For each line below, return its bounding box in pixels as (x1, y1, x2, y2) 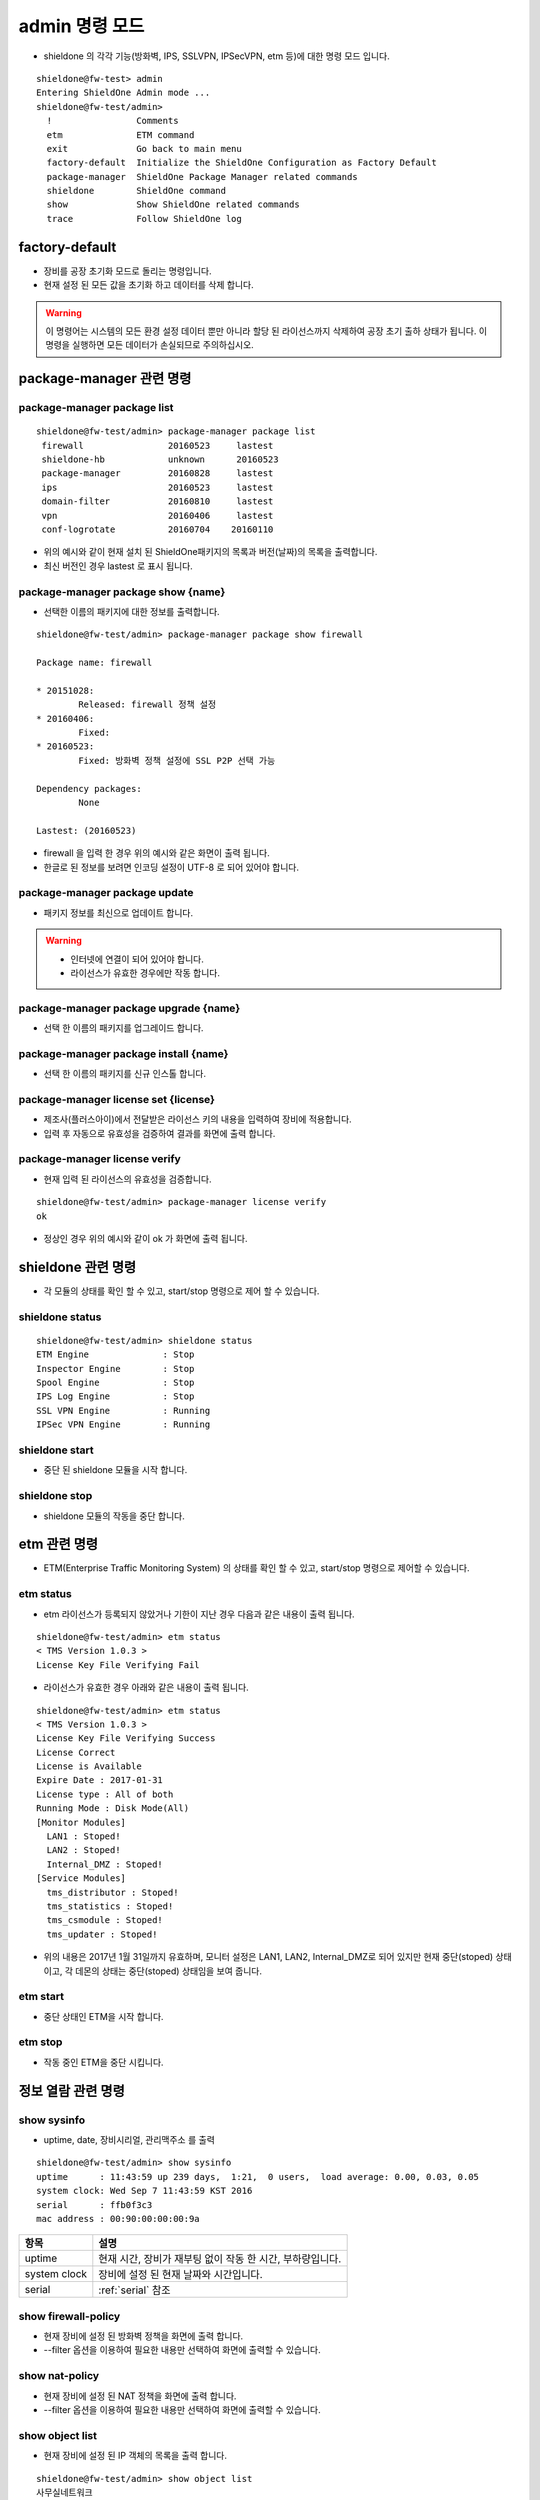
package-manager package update (18, 886, 194, 900)
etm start (18, 1990, 65, 2004)
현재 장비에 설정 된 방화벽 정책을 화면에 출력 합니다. (43, 2330, 244, 2342)
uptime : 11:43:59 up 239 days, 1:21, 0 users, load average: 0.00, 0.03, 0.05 (36, 2171, 480, 2182)
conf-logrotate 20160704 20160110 (41, 524, 274, 535)
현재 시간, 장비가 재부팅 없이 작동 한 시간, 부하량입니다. (98, 2252, 342, 2266)
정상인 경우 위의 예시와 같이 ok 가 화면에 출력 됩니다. (43, 1233, 249, 1245)
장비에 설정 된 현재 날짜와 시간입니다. (98, 2268, 264, 2282)
